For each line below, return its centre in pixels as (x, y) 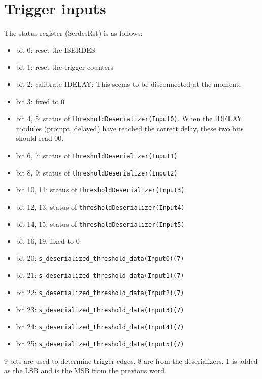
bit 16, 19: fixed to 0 (48, 241)
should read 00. (40, 138)
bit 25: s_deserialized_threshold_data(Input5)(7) (100, 344)
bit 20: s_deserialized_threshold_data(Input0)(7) (100, 258)
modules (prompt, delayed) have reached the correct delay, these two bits (130, 128)
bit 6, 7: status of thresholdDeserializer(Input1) (97, 155)
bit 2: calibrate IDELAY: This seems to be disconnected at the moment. (128, 84)
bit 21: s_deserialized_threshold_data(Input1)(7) (100, 275)
